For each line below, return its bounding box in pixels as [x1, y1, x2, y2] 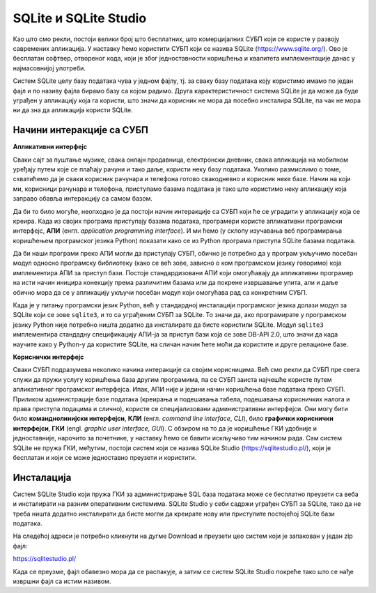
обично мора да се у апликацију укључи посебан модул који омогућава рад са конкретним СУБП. [13, 288, 308, 296]
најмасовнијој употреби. [13, 63, 86, 72]
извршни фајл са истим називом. [13, 577, 111, 585]
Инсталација [13, 471, 72, 484]
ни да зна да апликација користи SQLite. [13, 106, 133, 114]
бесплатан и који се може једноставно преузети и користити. [13, 453, 197, 461]
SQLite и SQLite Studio [13, 10, 147, 26]
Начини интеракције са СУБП [13, 124, 149, 136]
